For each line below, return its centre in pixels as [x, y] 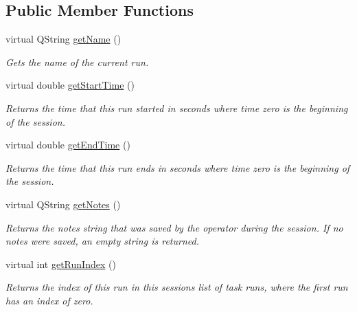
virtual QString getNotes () [63, 204]
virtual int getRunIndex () [61, 264]
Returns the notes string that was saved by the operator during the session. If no [174, 227]
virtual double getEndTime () [68, 145]
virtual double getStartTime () [70, 85]
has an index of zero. [49, 300]
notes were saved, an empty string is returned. [102, 241]
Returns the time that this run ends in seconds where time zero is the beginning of [178, 167]
